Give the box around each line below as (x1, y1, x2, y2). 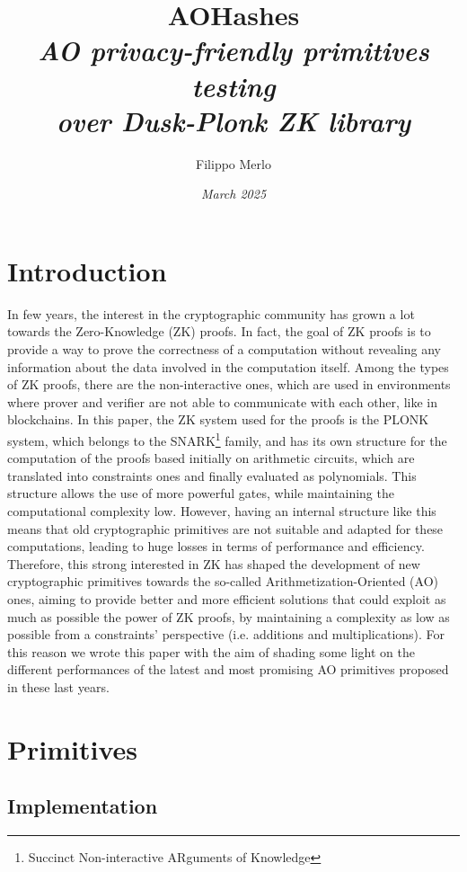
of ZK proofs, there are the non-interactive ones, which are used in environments (7, 375, 451, 394)
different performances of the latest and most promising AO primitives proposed (7, 660, 449, 679)
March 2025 (200, 184, 267, 203)
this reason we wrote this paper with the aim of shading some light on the (7, 642, 415, 661)
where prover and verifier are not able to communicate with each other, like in (7, 392, 437, 411)
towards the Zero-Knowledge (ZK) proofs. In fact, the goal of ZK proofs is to (7, 322, 431, 341)
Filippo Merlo (196, 154, 271, 173)
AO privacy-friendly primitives (38, 31, 429, 69)
